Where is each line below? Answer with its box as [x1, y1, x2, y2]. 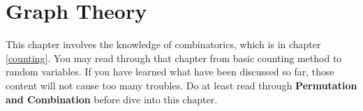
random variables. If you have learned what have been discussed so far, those [6, 64, 334, 79]
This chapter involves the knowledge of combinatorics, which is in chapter [6, 37, 321, 52]
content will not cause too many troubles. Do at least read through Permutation [6, 77, 357, 92]
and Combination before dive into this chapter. [6, 91, 218, 106]
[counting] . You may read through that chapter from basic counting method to [6, 50, 342, 65]
